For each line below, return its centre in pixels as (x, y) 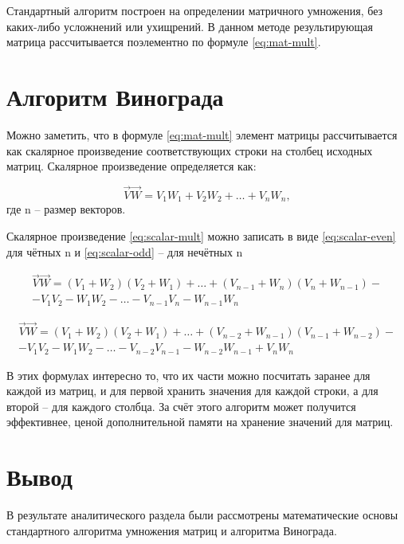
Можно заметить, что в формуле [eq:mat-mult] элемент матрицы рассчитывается (202, 134)
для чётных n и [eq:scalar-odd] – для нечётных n (125, 251)
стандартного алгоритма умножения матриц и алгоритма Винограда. (172, 530)
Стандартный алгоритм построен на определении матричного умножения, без (195, 10)
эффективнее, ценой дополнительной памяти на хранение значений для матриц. (200, 422)
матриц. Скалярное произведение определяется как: (131, 166)
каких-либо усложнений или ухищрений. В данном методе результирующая (190, 26)
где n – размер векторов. (66, 209)
